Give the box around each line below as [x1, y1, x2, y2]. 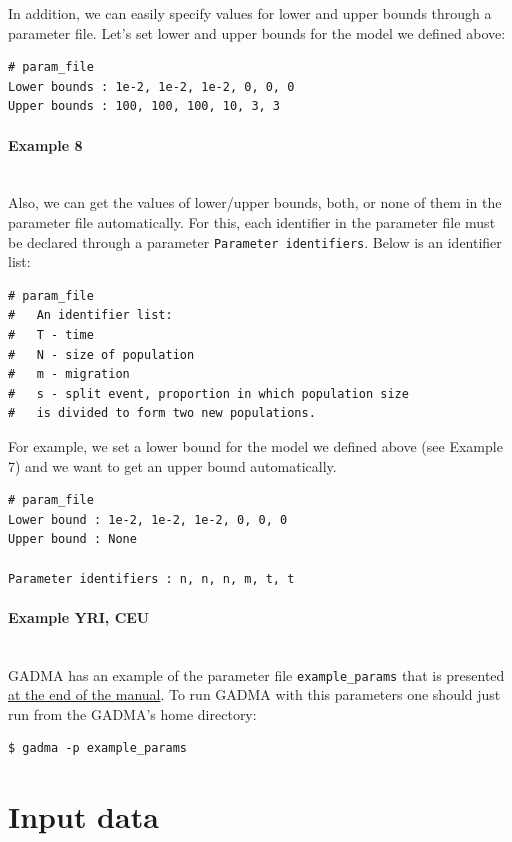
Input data [8, 796, 159, 837]
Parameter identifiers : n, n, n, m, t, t [8, 571, 295, 586]
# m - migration [8, 367, 130, 382]
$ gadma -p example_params [8, 741, 187, 756]
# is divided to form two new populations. [8, 406, 316, 421]
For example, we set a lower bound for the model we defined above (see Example [8, 435, 503, 456]
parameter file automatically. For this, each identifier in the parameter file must [8, 211, 496, 232]
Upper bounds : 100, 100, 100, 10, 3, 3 [8, 99, 281, 114]
